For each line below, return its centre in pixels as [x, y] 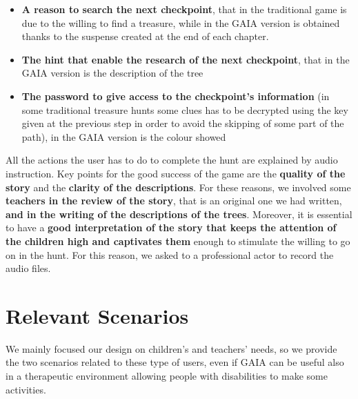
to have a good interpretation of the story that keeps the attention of [171, 227]
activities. [26, 389]
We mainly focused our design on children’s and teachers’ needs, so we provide [171, 348]
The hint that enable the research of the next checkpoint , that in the [186, 59]
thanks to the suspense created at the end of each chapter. [145, 36]
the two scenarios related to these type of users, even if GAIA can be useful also [175, 362]
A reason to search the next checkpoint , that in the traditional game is [184, 9]
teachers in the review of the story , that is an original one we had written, [174, 201]
